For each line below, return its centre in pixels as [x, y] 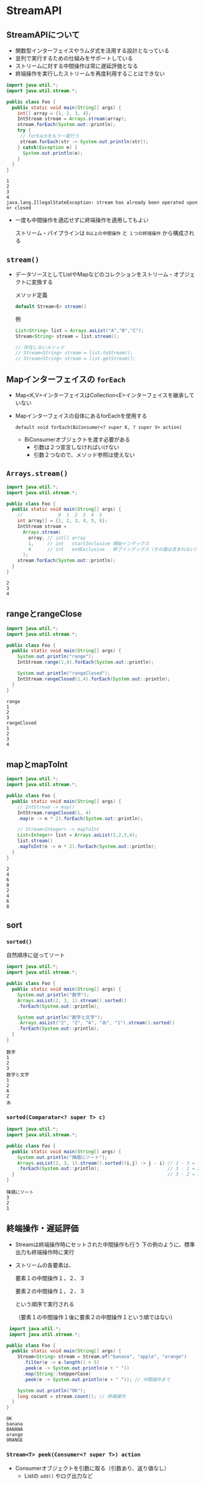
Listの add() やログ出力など [59, 1476]
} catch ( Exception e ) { [48, 147]
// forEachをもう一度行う [49, 136]
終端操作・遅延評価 [42, 1228]
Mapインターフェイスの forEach [66, 379]
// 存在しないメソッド [40, 347]
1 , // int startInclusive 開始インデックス [89, 543]
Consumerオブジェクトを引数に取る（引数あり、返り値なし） [92, 1468]
